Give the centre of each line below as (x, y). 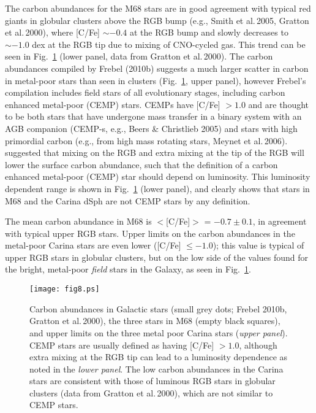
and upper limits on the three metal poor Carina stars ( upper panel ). (159, 332)
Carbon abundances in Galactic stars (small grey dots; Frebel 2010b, (158, 308)
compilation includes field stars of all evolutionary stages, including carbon (145, 92)
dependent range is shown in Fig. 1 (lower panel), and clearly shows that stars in (157, 188)
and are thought (279, 104)
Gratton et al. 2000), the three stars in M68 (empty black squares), (155, 321)
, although (258, 345)
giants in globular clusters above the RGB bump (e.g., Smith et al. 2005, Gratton (157, 20)
